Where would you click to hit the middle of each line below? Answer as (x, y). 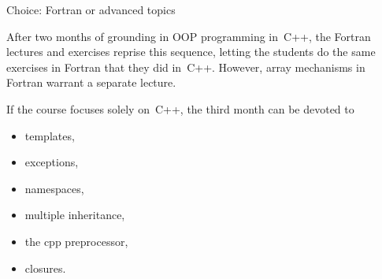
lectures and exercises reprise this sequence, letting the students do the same (191, 52)
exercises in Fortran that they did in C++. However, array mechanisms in (186, 67)
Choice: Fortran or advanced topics (91, 9)
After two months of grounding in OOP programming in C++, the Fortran (189, 36)
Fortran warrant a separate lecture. (91, 82)
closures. (45, 268)
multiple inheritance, (75, 215)
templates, (50, 135)
